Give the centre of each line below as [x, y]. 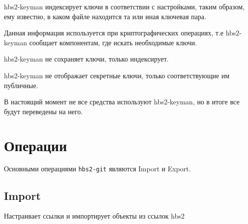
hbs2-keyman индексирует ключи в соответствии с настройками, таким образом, [124, 6]
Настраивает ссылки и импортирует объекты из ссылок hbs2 [94, 216]
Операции [36, 145]
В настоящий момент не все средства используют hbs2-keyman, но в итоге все [122, 102]
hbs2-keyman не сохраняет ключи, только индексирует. [86, 59]
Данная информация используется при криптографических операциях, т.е [114, 33]
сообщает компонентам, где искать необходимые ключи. [113, 42]
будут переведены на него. [43, 111]
